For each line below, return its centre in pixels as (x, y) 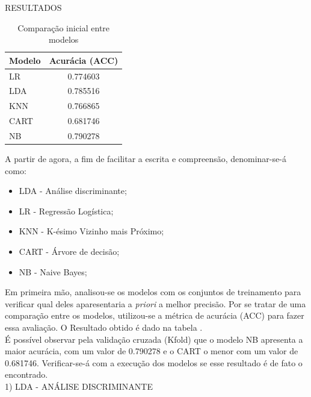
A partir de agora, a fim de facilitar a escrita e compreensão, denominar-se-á (146, 159)
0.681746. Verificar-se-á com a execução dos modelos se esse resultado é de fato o (154, 362)
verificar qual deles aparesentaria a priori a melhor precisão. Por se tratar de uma (155, 303)
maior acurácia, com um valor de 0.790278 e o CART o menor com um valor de (152, 351)
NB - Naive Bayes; (53, 271)
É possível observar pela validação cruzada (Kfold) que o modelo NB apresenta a (154, 339)
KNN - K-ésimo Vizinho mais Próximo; (91, 231)
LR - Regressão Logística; (66, 211)
